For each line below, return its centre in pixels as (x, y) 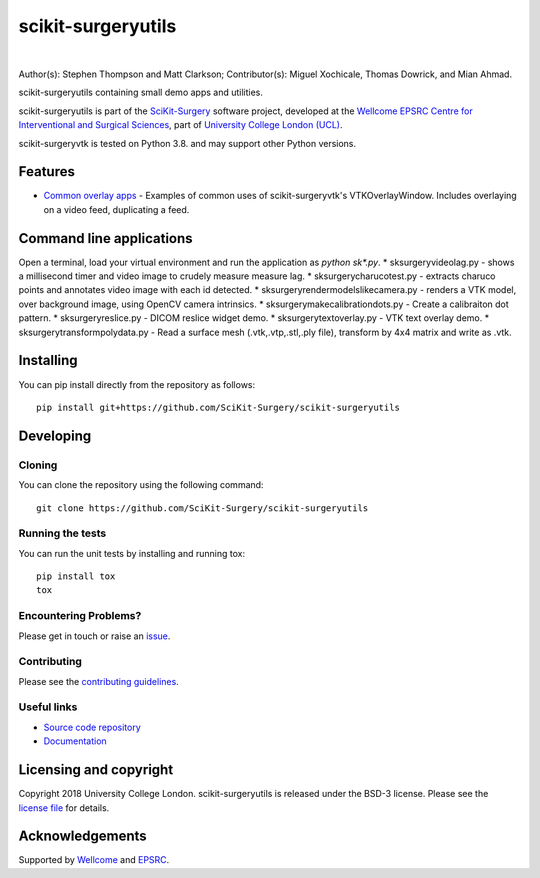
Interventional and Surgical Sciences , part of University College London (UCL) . (181, 125)
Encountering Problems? (80, 616)
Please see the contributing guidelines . (98, 681)
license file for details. (64, 807)
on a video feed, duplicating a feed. (116, 209)
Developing (55, 435)
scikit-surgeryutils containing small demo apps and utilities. (141, 92)
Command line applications (106, 238)
